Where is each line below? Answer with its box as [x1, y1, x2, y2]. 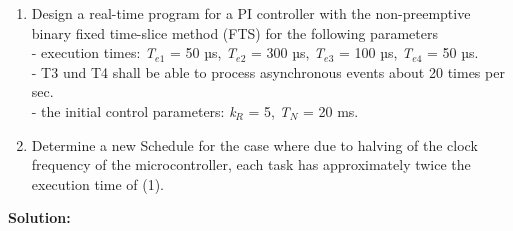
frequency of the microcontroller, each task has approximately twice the [31, 154, 471, 175]
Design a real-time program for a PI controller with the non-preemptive [31, 3, 471, 23]
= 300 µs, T [251, 42, 325, 63]
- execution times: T [31, 42, 156, 63]
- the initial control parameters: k [31, 100, 236, 121]
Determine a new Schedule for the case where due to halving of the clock [31, 134, 478, 155]
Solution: [8, 207, 71, 228]
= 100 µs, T [339, 42, 413, 63]
